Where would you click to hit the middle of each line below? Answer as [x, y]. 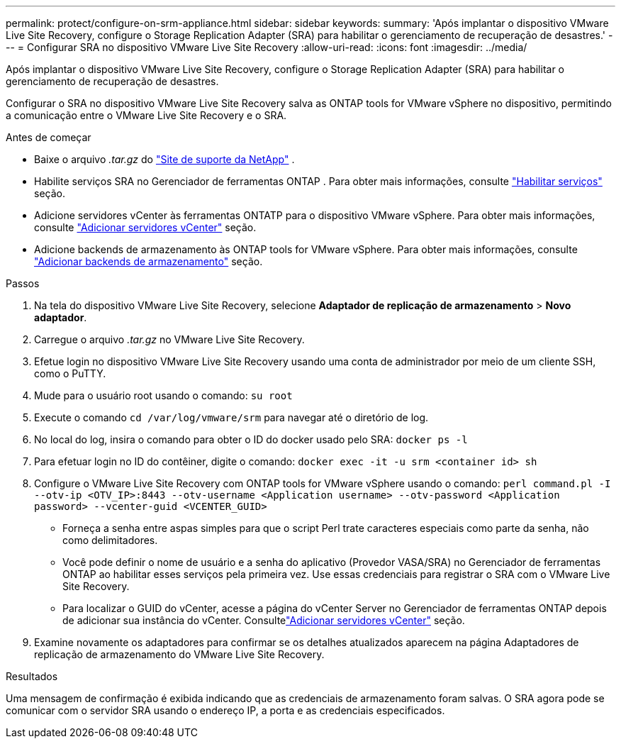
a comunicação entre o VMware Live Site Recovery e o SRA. [146, 115]
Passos [23, 283]
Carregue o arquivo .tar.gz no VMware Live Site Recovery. [169, 339]
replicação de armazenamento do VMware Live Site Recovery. [179, 654]
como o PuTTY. [70, 373]
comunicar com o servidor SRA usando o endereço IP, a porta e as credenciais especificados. [225, 710]
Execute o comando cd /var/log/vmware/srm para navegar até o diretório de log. [231, 417]
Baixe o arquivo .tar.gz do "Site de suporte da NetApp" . [164, 159]
